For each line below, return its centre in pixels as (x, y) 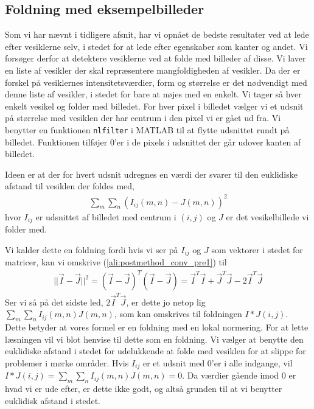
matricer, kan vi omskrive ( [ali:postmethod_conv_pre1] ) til (116, 262)
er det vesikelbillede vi (267, 216)
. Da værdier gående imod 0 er (239, 375)
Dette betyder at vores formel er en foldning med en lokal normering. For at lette (157, 327)
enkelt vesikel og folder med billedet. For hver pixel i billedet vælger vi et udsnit (154, 106)
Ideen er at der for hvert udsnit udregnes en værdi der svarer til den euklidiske (151, 174)
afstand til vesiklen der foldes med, (70, 186)
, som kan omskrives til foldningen (178, 314)
